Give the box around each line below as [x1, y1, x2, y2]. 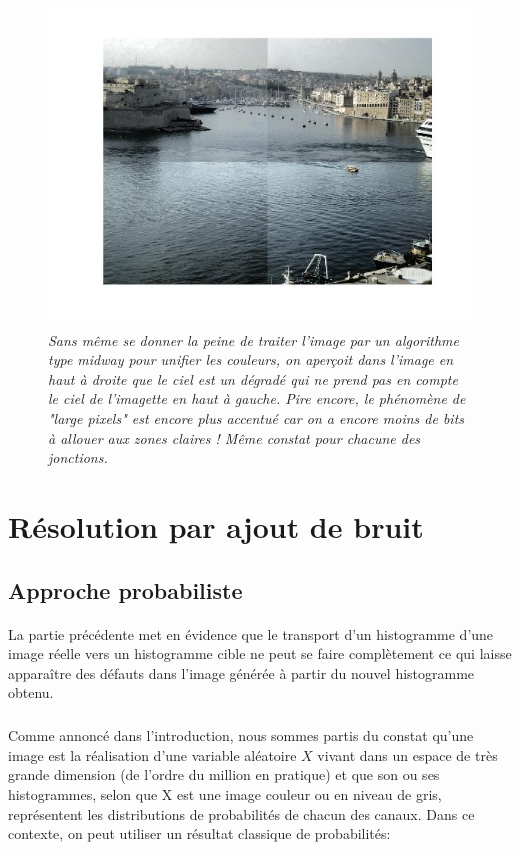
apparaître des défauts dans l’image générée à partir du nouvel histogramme [8, 662, 475, 683]
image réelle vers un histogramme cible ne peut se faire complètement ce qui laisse [8, 643, 512, 664]
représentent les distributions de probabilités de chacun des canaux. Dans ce [8, 803, 475, 824]
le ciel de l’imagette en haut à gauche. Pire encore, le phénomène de [48, 388, 466, 409]
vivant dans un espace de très [317, 744, 498, 765]
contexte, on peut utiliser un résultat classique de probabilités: [8, 823, 391, 844]
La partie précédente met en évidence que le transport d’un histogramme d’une [8, 623, 494, 644]
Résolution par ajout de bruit [8, 505, 424, 546]
